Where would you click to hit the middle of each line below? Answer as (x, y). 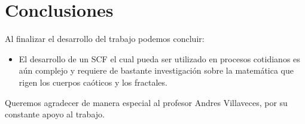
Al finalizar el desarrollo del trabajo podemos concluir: (105, 39)
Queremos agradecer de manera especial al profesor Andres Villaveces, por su (146, 102)
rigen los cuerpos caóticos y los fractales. (93, 82)
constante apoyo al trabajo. (55, 114)
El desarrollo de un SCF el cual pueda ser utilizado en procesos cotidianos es (159, 58)
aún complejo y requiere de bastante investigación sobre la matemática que (156, 70)
